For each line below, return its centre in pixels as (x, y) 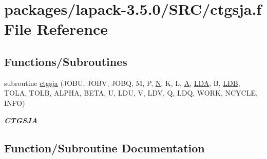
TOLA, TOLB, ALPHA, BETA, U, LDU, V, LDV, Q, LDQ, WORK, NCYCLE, (131, 93)
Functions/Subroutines (66, 61)
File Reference (56, 29)
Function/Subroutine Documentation (104, 147)
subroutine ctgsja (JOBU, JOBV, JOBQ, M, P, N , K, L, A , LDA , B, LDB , (122, 83)
